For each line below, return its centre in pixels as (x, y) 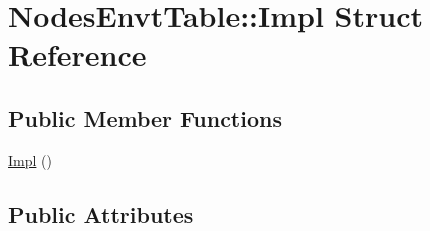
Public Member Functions (145, 117)
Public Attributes (101, 213)
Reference (77, 54)
